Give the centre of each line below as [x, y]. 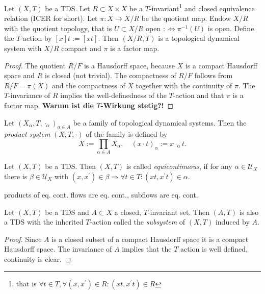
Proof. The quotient [35, 65]
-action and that [198, 95]
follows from [214, 75]
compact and [81, 48]
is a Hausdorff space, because [129, 65]
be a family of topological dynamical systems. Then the [160, 122]
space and [19, 75]
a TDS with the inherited [44, 222]
